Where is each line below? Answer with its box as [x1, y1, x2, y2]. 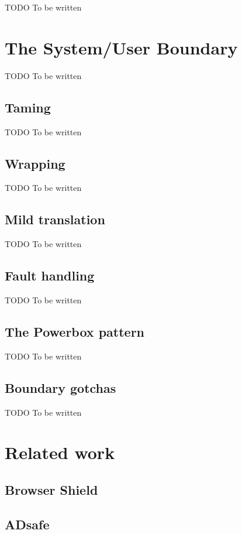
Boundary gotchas [5, 378, 116, 396]
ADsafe [5, 515, 50, 533]
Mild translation [5, 210, 105, 228]
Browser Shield [5, 480, 98, 498]
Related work [5, 440, 115, 464]
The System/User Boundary [5, 35, 238, 59]
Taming [5, 98, 51, 116]
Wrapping [5, 154, 65, 172]
